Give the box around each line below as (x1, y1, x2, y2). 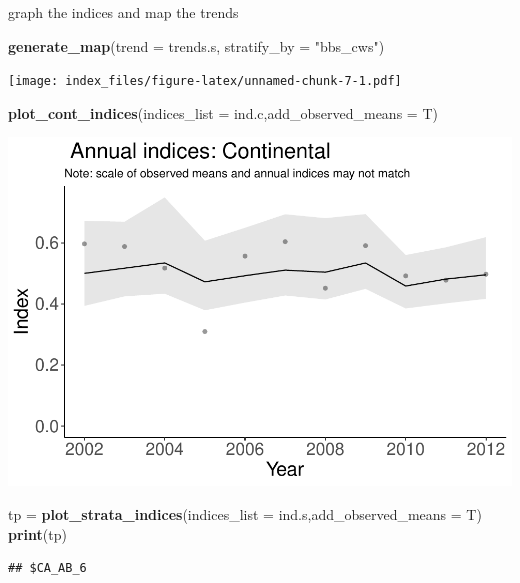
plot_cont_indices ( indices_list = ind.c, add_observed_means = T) (8, 102, 438, 123)
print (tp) (8, 523, 67, 544)
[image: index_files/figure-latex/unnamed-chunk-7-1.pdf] (8, 74, 402, 89)
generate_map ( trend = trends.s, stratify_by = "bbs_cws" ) (8, 35, 385, 56)
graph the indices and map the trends (8, 2, 239, 22)
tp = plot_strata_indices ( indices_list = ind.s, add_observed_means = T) (8, 503, 482, 524)
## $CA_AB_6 (8, 561, 87, 576)
